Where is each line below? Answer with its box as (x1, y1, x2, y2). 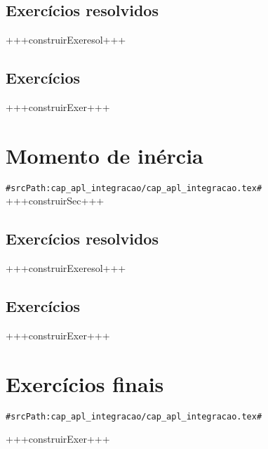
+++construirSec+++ (6, 193, 105, 208)
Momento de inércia (6, 141, 203, 169)
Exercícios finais (6, 369, 164, 398)
